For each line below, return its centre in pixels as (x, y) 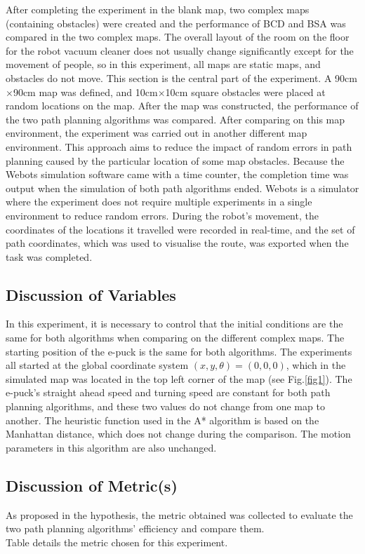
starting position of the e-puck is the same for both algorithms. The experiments (179, 351)
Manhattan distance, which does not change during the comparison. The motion (178, 434)
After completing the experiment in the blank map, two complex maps (158, 9)
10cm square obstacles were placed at (245, 92)
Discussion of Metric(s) (92, 485)
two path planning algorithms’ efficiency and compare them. (135, 528)
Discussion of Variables (91, 294)
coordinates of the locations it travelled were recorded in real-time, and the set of (180, 229)
